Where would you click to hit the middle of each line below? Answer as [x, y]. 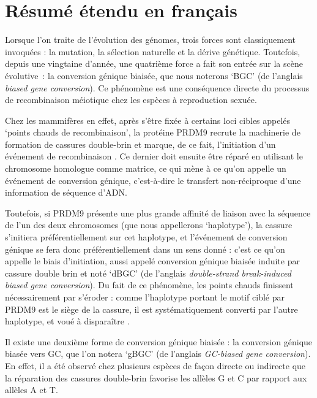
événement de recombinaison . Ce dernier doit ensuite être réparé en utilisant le [154, 156]
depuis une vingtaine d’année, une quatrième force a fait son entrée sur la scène [154, 63]
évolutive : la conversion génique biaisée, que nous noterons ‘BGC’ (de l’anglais [154, 75]
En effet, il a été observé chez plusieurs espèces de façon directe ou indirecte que [155, 365]
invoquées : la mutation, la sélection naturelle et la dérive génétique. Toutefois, [153, 51]
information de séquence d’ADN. [66, 192]
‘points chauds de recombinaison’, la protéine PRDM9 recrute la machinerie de [153, 132]
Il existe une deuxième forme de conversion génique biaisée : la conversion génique [159, 341]
